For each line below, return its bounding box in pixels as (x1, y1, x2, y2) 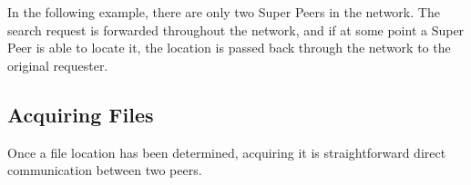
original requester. (7, 55, 108, 74)
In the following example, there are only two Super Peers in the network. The (7, 3, 440, 21)
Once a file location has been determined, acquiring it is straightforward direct (7, 142, 446, 161)
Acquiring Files (7, 100, 154, 128)
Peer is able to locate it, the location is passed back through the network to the (7, 38, 451, 57)
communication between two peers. (7, 161, 202, 180)
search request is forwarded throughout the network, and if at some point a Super (7, 20, 465, 39)
